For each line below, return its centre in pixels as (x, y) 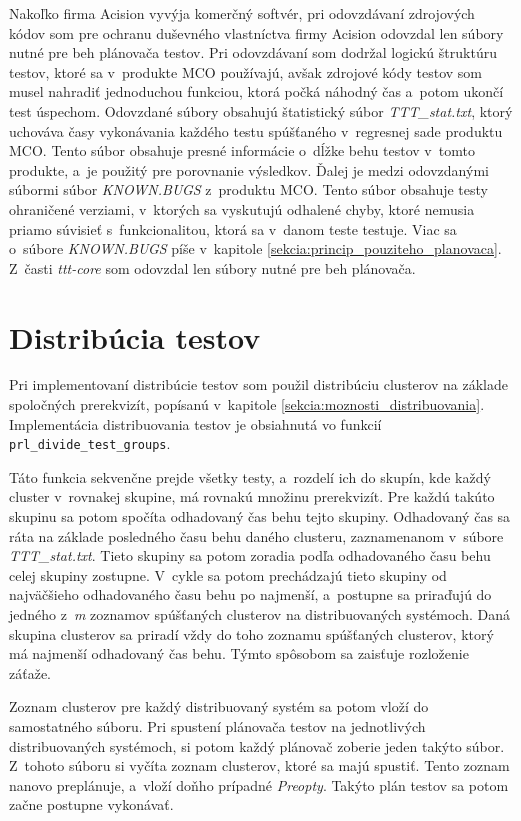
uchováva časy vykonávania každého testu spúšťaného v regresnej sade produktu (256, 130)
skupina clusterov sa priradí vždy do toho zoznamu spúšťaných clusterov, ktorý (251, 633)
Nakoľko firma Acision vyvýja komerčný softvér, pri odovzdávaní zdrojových (242, 13)
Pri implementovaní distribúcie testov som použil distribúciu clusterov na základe (258, 384)
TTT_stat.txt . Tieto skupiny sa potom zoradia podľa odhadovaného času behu (250, 555)
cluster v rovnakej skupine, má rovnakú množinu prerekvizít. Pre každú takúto (252, 496)
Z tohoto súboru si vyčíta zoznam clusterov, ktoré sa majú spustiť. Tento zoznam (259, 765)
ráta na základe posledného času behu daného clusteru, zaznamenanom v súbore (256, 535)
